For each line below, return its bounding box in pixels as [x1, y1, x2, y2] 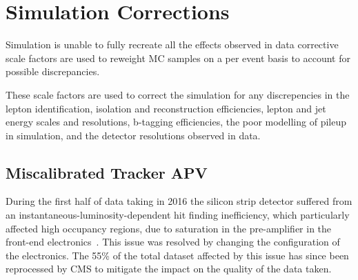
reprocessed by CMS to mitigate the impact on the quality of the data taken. [6, 261, 332, 276]
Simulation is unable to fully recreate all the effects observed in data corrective [6, 37, 339, 52]
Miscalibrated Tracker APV [6, 161, 208, 183]
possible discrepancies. [6, 64, 100, 79]
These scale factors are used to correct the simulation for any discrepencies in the [6, 87, 350, 101]
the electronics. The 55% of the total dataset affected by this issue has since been [6, 248, 349, 262]
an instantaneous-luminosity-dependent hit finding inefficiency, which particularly [6, 208, 350, 222]
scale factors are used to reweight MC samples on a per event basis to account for [6, 50, 350, 65]
